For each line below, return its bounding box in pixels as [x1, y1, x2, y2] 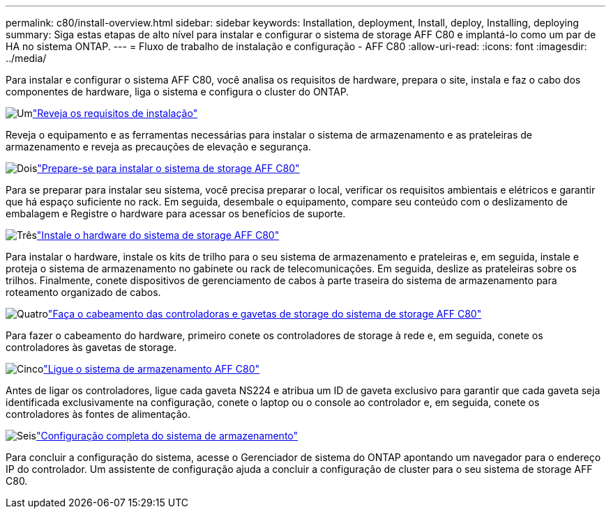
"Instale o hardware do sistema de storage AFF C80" [36, 229, 280, 241]
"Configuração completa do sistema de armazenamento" [36, 430, 299, 442]
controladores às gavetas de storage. [6, 341, 177, 353]
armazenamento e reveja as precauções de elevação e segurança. [6, 141, 311, 153]
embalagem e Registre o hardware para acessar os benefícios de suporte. [6, 208, 346, 219]
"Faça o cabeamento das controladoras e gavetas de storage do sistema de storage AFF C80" [47, 308, 482, 320]
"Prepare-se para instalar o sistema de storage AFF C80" [37, 162, 300, 174]
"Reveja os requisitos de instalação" [32, 107, 198, 119]
